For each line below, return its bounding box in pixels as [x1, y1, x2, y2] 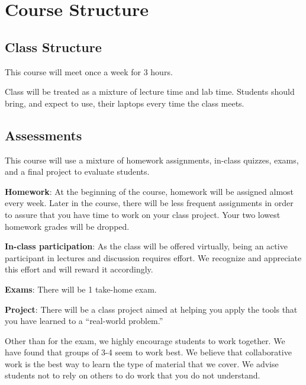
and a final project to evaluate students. [5, 165, 150, 178]
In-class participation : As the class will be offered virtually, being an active [5, 240, 288, 252]
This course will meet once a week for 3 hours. [5, 65, 173, 78]
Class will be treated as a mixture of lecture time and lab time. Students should [5, 85, 295, 98]
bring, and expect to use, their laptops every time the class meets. [5, 97, 244, 109]
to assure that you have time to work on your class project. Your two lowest [5, 208, 281, 220]
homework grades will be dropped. [5, 220, 130, 232]
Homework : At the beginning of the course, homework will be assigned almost [5, 185, 294, 197]
